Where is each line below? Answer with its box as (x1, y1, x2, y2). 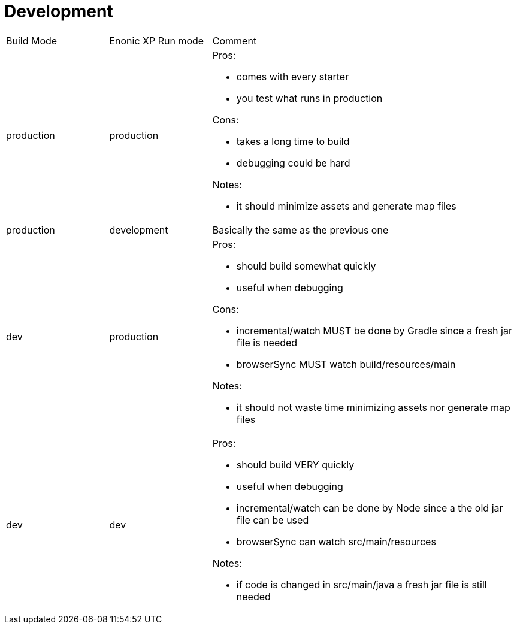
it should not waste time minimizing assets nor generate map (236, 401, 510, 413)
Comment (212, 34, 257, 47)
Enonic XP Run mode (109, 34, 204, 47)
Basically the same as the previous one (212, 223, 389, 236)
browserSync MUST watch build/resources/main (236, 358, 456, 370)
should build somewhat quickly (236, 259, 376, 272)
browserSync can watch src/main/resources (236, 535, 436, 548)
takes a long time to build (236, 135, 350, 147)
